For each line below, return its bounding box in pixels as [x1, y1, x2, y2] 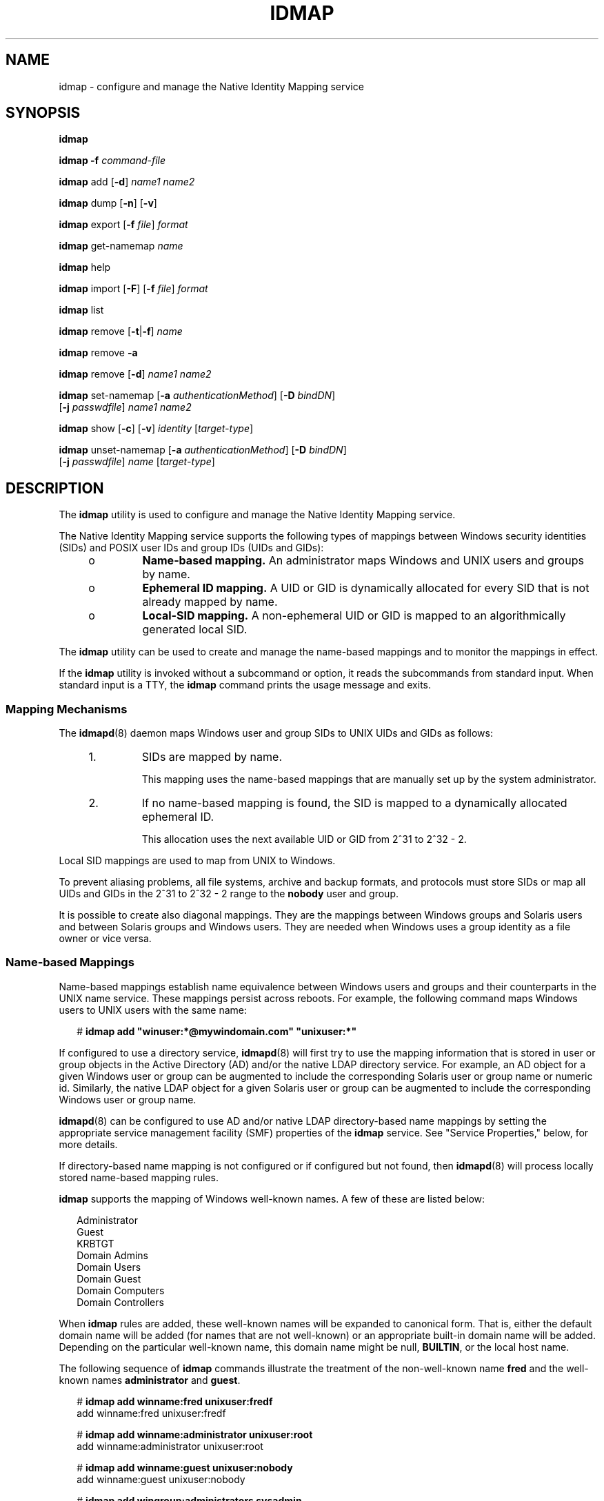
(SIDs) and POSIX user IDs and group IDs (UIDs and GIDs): [59, 542, 324, 554]
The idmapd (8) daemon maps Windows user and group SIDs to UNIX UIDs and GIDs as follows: [59, 727, 493, 739]
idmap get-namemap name [59, 240, 183, 252]
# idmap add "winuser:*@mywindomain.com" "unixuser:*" [77, 1025, 357, 1037]
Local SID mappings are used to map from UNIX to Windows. [59, 855, 336, 867]
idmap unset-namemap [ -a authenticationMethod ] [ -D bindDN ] [59, 444, 347, 456]
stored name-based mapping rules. [59, 1171, 219, 1183]
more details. [59, 1138, 118, 1150]
